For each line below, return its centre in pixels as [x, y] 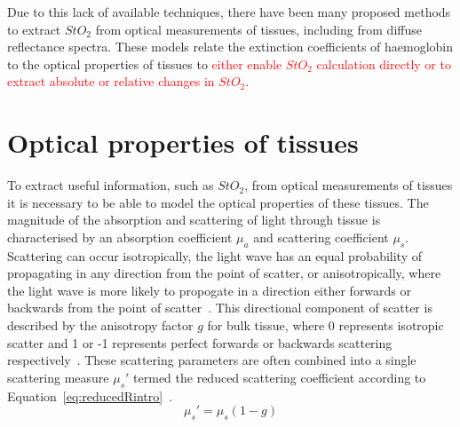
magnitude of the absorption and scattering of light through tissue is [194, 220]
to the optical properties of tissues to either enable [145, 63]
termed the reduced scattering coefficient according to [280, 377]
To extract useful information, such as [111, 185]
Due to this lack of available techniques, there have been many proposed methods [229, 12]
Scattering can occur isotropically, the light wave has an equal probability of [215, 255]
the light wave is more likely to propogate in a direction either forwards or [210, 290]
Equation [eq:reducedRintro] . [90, 395]
